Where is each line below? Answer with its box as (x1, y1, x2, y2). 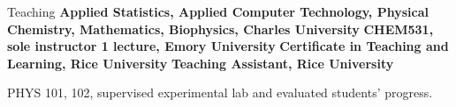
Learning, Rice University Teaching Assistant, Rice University (7, 53, 394, 72)
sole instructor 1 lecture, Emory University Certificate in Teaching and (7, 37, 449, 55)
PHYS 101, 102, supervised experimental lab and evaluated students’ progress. (7, 83, 433, 102)
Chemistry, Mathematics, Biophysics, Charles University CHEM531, (7, 19, 434, 38)
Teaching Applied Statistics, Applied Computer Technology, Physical (7, 3, 429, 20)
